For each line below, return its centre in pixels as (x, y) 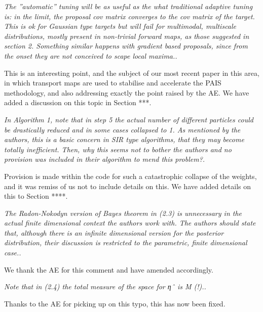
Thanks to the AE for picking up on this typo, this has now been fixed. (115, 303)
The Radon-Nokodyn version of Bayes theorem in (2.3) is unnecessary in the (123, 213)
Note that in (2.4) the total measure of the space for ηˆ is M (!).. (105, 286)
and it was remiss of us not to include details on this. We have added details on (128, 186)
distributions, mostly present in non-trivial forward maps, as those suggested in (127, 36)
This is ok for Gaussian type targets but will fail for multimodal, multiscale (120, 26)
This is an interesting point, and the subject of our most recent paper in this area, (132, 73)
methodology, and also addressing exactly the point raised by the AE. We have (127, 92)
